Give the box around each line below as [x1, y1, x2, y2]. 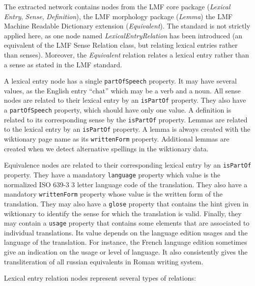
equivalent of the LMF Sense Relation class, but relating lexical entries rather [4, 40, 238, 50]
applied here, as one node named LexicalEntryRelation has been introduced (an [4, 30, 243, 40]
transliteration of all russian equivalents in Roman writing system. [4, 256, 203, 266]
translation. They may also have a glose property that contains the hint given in [4, 198, 249, 208]
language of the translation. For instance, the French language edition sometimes [4, 237, 247, 247]
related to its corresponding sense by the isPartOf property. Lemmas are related [4, 114, 248, 124]
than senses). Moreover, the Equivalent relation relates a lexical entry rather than [4, 49, 249, 59]
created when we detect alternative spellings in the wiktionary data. [4, 143, 209, 153]
